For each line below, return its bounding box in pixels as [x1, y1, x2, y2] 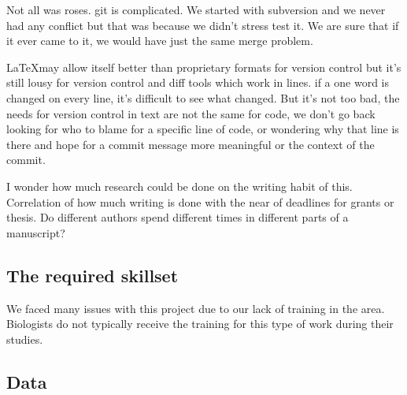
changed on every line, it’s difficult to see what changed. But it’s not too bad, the [6, 89, 400, 106]
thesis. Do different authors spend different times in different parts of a [6, 209, 349, 225]
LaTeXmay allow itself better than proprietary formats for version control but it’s [6, 58, 401, 75]
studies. [6, 330, 43, 347]
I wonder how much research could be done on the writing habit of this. [6, 177, 353, 194]
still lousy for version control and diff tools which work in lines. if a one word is [6, 74, 389, 91]
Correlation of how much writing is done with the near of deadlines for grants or [6, 193, 394, 210]
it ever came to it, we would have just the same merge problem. [6, 32, 313, 49]
